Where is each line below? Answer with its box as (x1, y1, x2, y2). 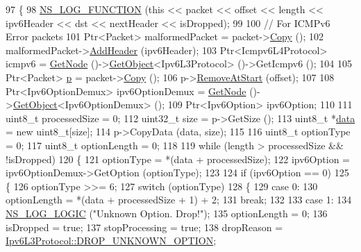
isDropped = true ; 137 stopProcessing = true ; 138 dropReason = (6, 219, 283, 234)
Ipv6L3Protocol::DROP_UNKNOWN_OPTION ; (6, 233, 217, 248)
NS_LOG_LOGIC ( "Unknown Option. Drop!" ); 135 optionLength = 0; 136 (6, 205, 328, 220)
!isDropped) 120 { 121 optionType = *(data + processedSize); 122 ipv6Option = (6, 151, 350, 166)
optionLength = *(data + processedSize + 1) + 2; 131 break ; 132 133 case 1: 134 (6, 192, 352, 207)
